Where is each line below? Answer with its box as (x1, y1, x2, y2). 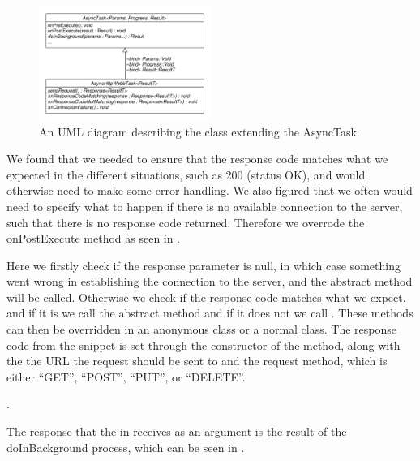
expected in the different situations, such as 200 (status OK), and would (6, 166, 366, 183)
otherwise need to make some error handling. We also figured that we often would (6, 182, 413, 199)
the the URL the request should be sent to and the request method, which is (6, 352, 388, 369)
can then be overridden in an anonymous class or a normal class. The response (6, 321, 396, 338)
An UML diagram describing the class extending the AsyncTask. (39, 123, 360, 140)
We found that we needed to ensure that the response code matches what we (6, 150, 388, 167)
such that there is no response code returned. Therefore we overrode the (6, 213, 365, 230)
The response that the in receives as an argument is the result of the (6, 423, 347, 440)
